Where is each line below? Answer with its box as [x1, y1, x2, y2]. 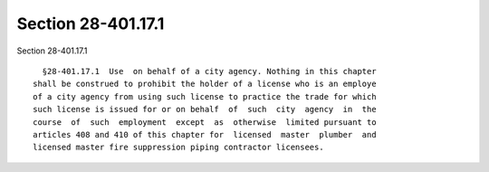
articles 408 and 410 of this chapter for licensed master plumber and [33, 129, 377, 139]
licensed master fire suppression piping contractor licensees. [33, 142, 325, 153]
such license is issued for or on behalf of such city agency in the [33, 104, 377, 115]
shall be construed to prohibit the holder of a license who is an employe [33, 79, 377, 90]
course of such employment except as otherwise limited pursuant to [33, 117, 377, 127]
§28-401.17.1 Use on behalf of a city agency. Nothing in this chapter [42, 66, 377, 76]
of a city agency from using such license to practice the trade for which [33, 91, 377, 101]
